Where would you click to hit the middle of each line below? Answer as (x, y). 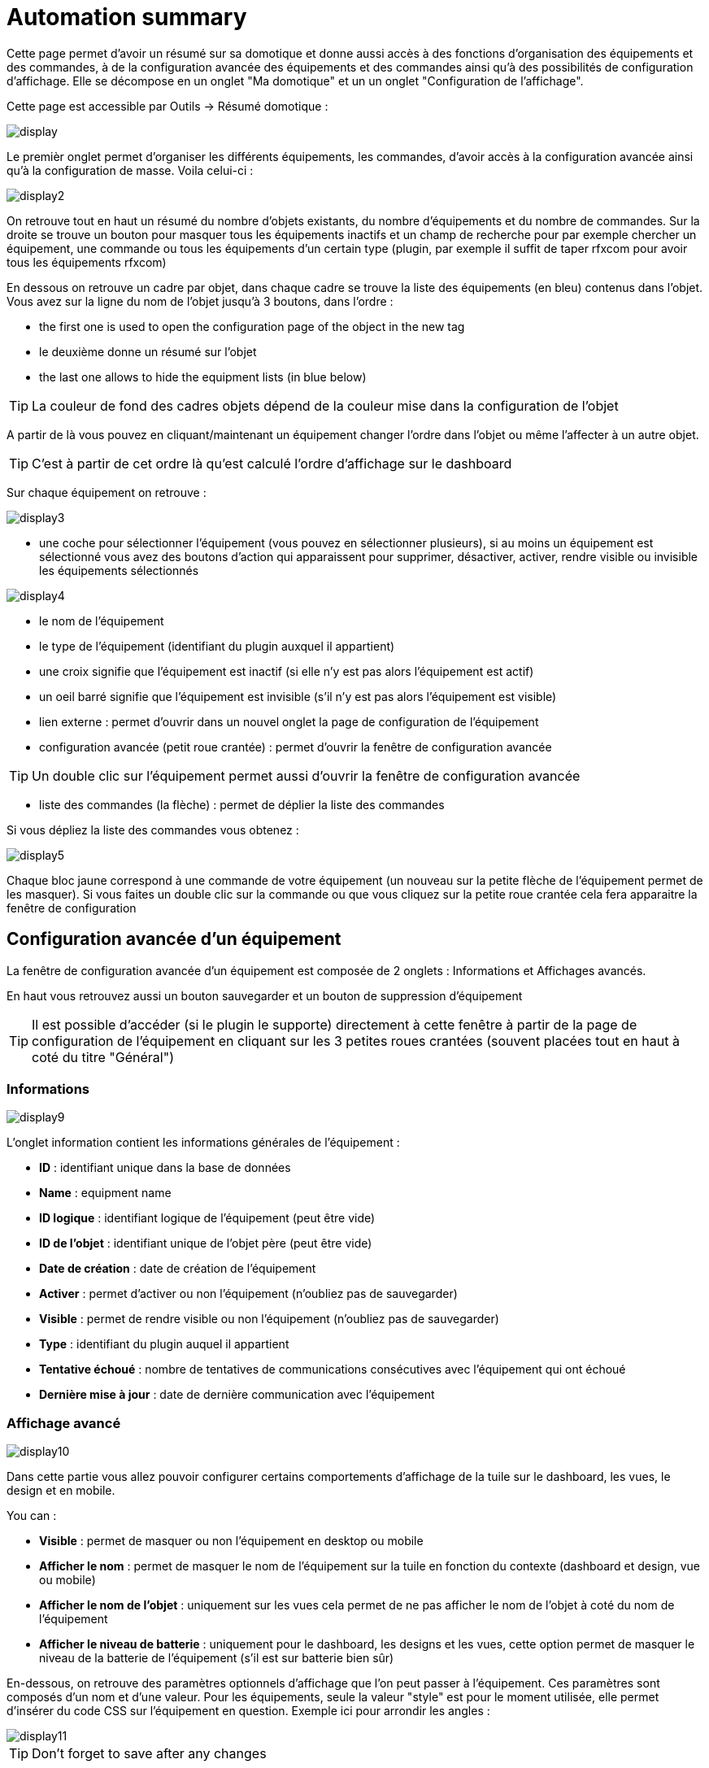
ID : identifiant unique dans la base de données (165, 1168)
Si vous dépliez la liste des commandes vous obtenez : (153, 830)
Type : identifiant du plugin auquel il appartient (164, 1344)
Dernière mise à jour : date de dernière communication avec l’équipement (237, 1395)
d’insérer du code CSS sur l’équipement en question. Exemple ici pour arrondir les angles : (248, 1711)
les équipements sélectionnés (119, 570)
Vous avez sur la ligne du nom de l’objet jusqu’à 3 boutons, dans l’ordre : (200, 301)
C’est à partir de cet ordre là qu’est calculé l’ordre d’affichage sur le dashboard (272, 463)
